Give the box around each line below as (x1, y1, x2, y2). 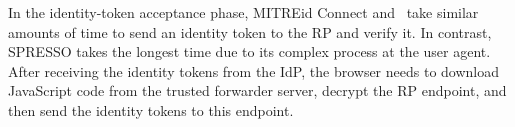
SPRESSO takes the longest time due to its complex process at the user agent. (8, 41, 491, 62)
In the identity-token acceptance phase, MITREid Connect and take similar (8, 2, 479, 22)
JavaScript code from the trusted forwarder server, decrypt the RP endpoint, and (8, 80, 507, 101)
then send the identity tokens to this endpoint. (8, 99, 294, 120)
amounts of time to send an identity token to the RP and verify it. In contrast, (8, 21, 492, 42)
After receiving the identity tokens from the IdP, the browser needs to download (8, 60, 500, 81)
